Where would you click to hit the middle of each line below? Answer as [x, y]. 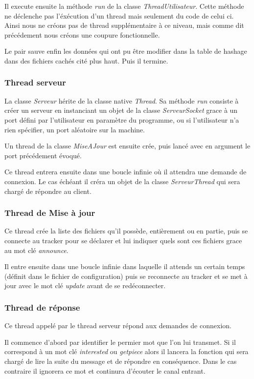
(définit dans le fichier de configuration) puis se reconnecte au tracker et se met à [126, 276]
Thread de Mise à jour [50, 213]
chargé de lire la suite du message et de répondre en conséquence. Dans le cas [121, 361]
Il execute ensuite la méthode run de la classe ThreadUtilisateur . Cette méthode [124, 6]
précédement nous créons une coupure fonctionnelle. [82, 34]
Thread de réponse [42, 307]
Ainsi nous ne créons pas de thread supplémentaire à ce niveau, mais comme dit [124, 25]
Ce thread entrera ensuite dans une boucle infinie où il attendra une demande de [126, 172]
